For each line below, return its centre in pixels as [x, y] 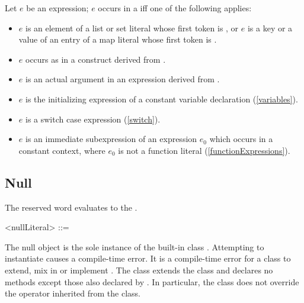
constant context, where [62, 150]
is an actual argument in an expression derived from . [122, 79]
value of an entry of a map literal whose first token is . [118, 39]
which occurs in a [241, 139]
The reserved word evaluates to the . [71, 207]
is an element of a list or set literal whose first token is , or [132, 28]
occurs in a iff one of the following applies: [175, 8]
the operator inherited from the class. [73, 293]
